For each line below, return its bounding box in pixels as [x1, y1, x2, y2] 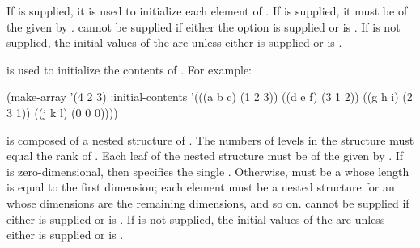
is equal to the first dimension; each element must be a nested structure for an [6, 179, 395, 195]
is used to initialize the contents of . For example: [6, 61, 252, 78]
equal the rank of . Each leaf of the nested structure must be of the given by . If [6, 147, 404, 164]
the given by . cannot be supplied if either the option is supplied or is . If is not [6, 18, 401, 35]
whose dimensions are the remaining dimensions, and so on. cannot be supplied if [6, 194, 409, 211]
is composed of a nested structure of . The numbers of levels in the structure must [6, 131, 414, 148]
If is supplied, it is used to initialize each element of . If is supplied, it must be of [6, 2, 408, 19]
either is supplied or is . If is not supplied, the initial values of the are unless [6, 210, 385, 227]
